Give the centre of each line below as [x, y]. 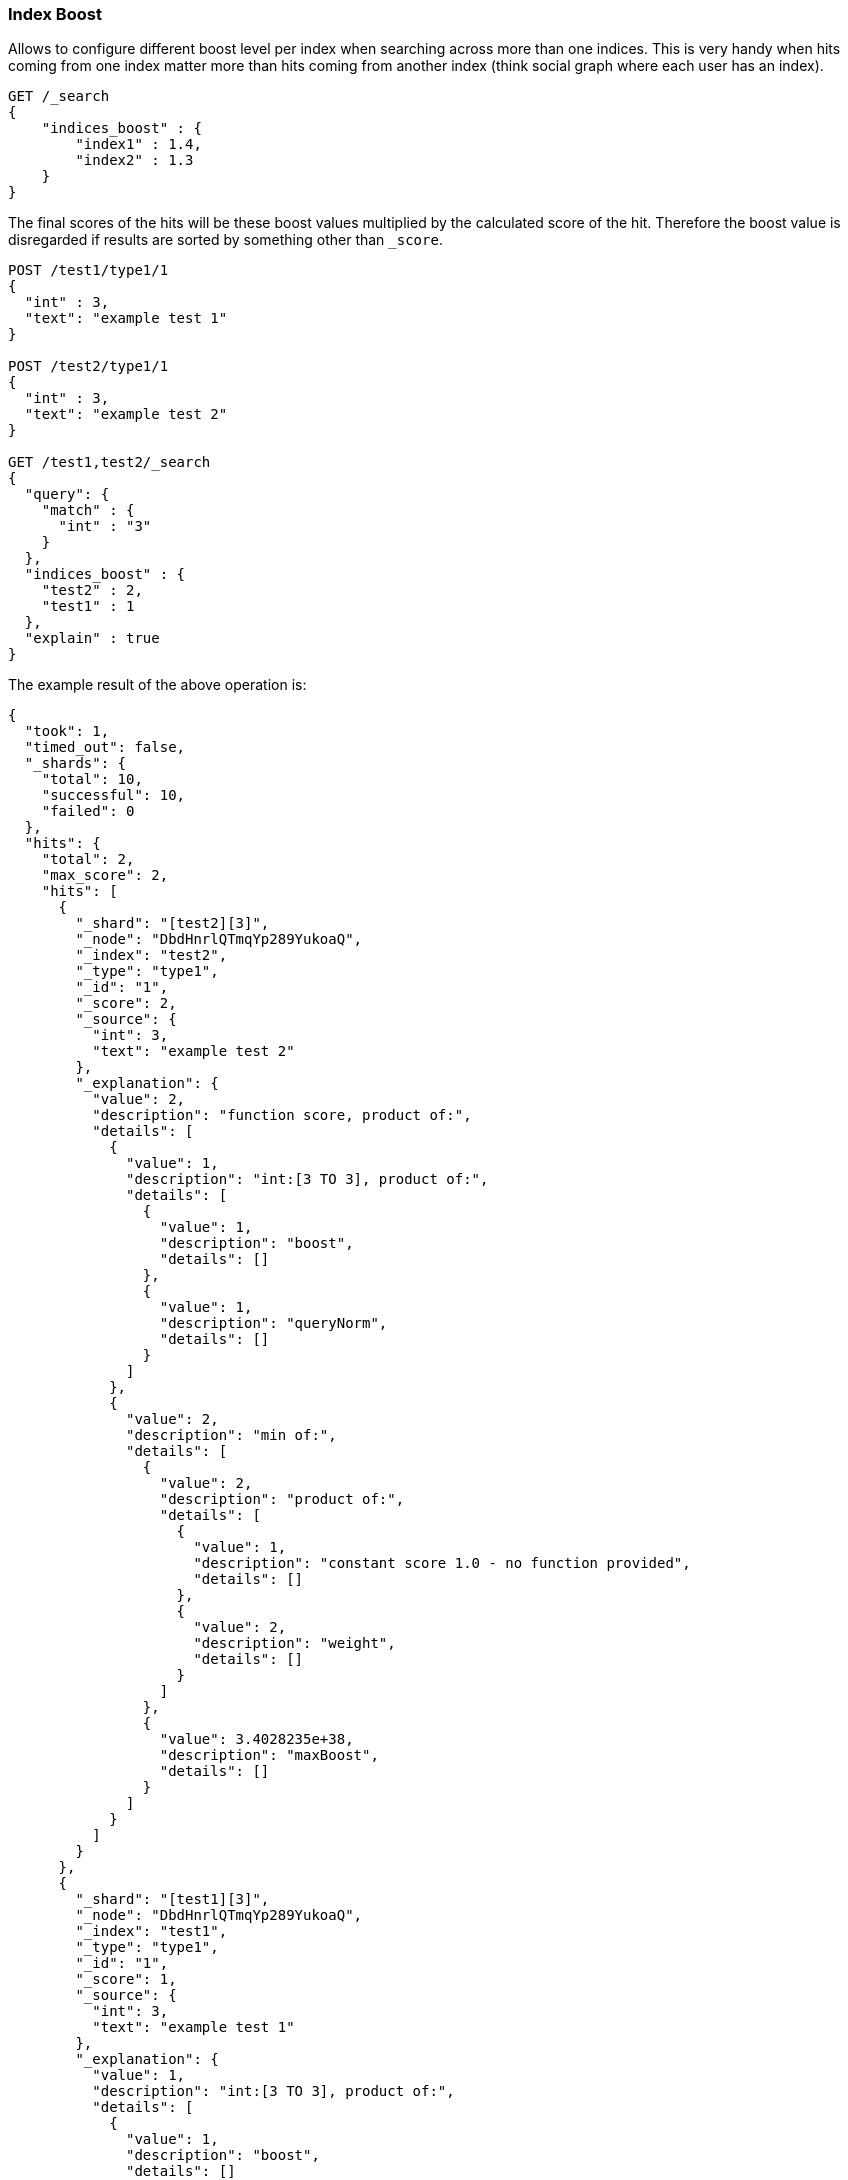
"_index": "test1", [151, 1931]
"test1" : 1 [88, 606]
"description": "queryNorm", [273, 1323]
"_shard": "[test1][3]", [172, 1899]
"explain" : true [92, 638]
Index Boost [55, 14]
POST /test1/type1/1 [88, 270]
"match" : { [88, 510]
